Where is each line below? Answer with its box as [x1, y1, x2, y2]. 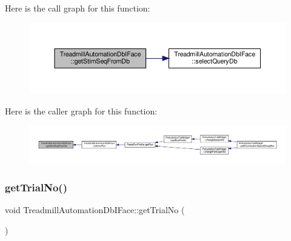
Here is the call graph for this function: [5, 2, 150, 14]
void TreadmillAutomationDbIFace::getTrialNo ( [5, 203, 185, 216]
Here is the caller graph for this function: [5, 104, 158, 117]
